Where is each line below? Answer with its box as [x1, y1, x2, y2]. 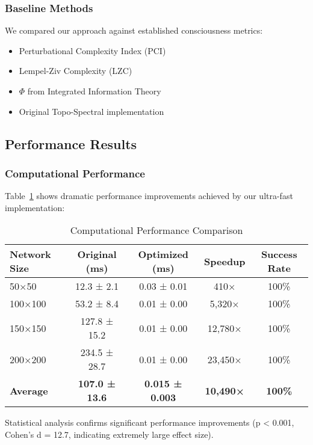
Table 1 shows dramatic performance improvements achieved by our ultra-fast [5, 189, 293, 202]
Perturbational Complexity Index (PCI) [19, 44, 166, 57]
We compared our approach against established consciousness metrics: [5, 24, 263, 37]
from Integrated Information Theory [27, 85, 161, 97]
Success [261, 247, 297, 262]
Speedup [204, 254, 246, 268]
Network [10, 247, 51, 262]
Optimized [138, 247, 189, 262]
